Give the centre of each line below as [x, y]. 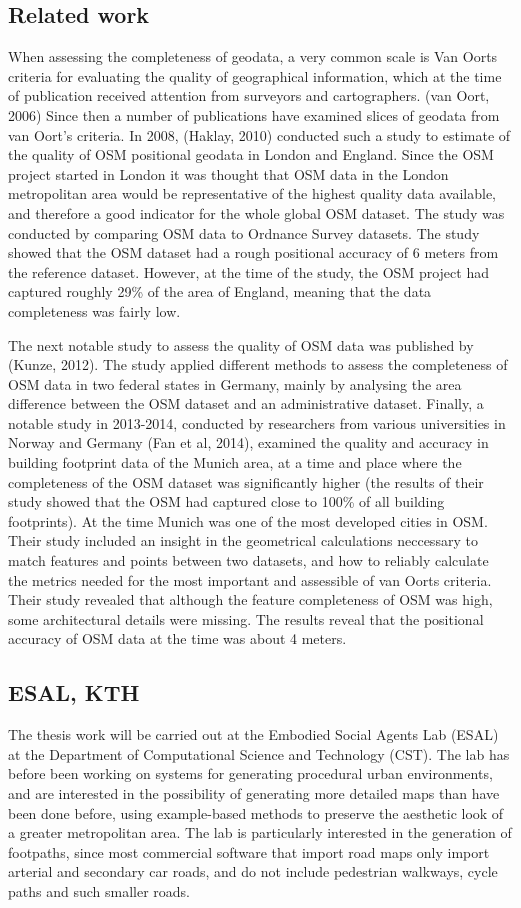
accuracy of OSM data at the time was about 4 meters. [177, 638]
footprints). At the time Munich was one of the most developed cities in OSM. [248, 520]
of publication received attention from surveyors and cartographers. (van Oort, [249, 95]
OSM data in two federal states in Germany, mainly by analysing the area [235, 383]
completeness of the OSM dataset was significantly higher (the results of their [246, 481]
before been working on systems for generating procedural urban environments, [250, 773]
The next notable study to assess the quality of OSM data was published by [241, 344]
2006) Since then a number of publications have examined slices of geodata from [254, 114]
